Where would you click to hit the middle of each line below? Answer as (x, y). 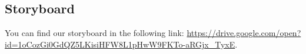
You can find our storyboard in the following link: (94, 33)
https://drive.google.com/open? (244, 33)
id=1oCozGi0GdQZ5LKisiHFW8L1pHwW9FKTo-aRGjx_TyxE (120, 44)
